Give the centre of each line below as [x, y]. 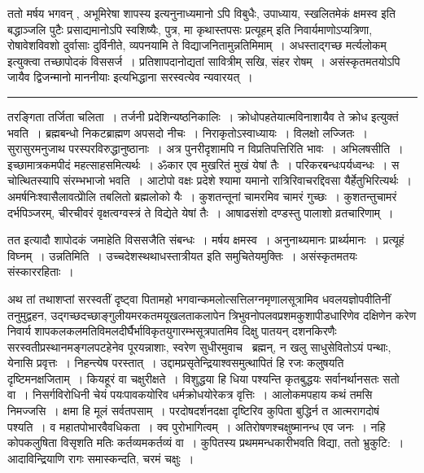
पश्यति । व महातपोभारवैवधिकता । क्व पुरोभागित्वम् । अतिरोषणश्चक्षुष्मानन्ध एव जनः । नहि [197, 426]
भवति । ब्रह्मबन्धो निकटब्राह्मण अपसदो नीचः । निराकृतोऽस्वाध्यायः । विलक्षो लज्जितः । [188, 132]
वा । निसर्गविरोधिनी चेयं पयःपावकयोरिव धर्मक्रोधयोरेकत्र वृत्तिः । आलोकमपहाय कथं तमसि [190, 394]
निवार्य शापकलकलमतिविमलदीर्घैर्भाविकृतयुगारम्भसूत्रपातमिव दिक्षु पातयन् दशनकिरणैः [172, 331]
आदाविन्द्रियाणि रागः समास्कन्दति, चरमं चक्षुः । [101, 458]
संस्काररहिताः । [41, 272]
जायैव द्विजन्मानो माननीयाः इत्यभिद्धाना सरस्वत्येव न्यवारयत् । [130, 77]
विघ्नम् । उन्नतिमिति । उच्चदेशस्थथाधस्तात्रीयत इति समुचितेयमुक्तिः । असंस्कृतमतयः [182, 255]
